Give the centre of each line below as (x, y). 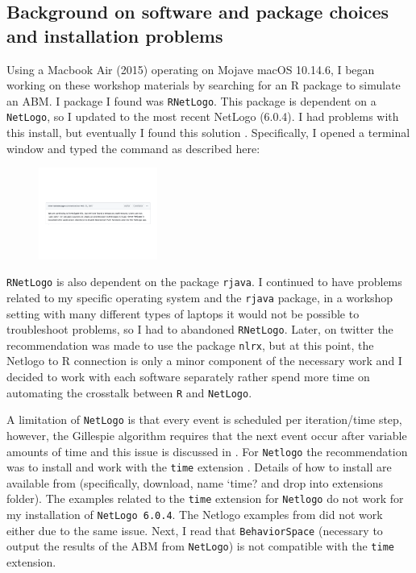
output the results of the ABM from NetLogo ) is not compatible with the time (200, 546)
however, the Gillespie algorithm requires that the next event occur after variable (207, 435)
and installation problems (115, 35)
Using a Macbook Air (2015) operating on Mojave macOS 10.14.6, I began (191, 69)
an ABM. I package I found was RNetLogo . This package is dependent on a (191, 100)
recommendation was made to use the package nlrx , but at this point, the (190, 345)
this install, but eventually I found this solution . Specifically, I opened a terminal (208, 133)
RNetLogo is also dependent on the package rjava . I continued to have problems (204, 282)
